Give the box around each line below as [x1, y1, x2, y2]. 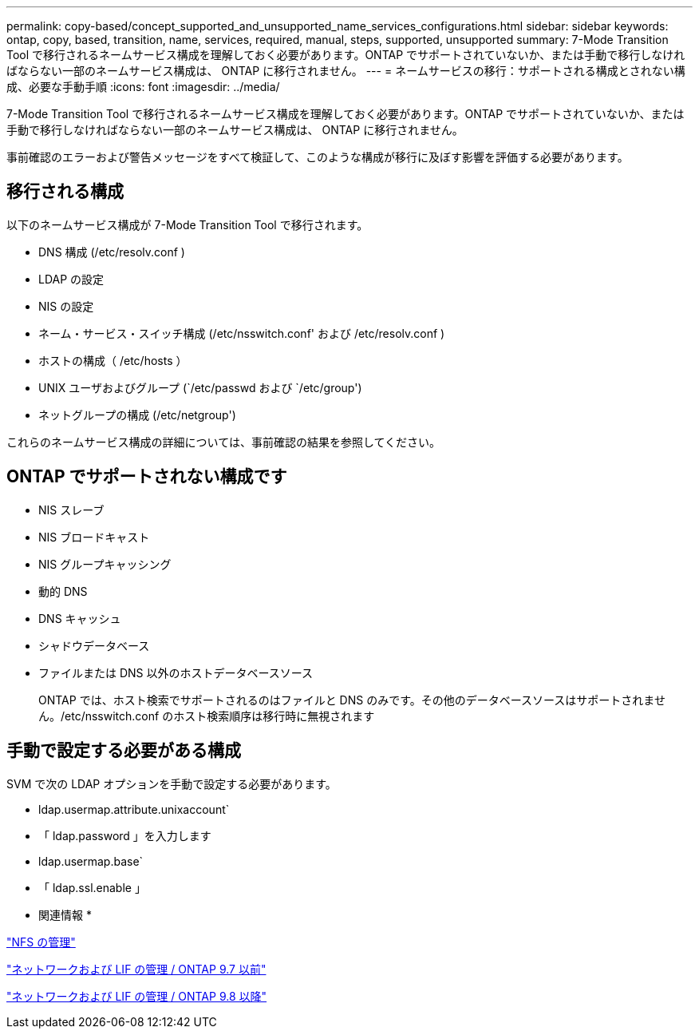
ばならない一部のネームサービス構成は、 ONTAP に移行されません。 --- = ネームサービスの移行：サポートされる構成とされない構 [6, 64, 685, 77]
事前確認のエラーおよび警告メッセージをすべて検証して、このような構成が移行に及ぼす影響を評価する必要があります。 [6, 150, 629, 164]
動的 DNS [38, 584, 88, 598]
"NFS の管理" [6, 934, 76, 949]
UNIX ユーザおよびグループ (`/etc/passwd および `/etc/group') [38, 380, 362, 395]
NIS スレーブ [38, 502, 105, 517]
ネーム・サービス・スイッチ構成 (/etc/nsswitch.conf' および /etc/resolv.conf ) [38, 326, 445, 340]
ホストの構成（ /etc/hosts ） [38, 353, 188, 367]
